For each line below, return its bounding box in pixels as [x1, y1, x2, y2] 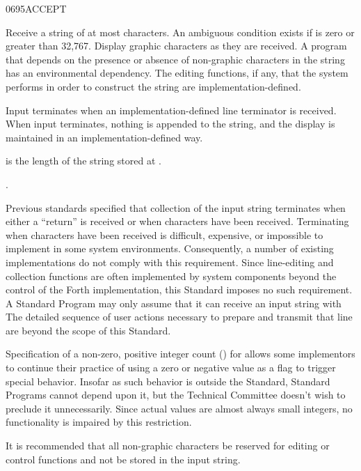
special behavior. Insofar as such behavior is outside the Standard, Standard [6, 373, 330, 388]
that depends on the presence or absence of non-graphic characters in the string [6, 52, 345, 66]
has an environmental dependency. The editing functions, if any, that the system [6, 65, 348, 80]
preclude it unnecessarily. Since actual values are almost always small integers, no [6, 401, 353, 415]
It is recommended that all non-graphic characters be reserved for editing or [6, 438, 330, 453]
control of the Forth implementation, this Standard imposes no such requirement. [6, 282, 353, 297]
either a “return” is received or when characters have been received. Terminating [6, 214, 349, 229]
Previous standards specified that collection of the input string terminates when [6, 200, 346, 215]
